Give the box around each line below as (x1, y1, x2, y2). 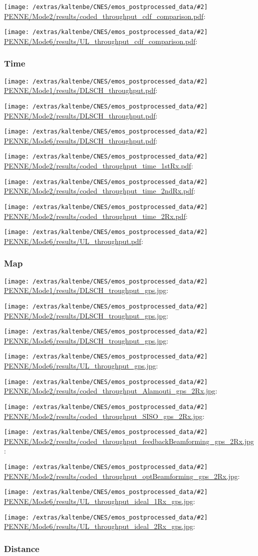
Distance (4, 542, 39, 554)
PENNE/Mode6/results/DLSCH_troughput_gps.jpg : (4, 335, 169, 345)
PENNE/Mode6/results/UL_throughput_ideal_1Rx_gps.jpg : (4, 495, 195, 506)
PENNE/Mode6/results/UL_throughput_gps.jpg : (4, 360, 158, 371)
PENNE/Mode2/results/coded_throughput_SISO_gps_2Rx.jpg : (4, 410, 205, 421)
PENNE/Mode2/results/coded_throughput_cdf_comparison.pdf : (4, 10, 206, 21)
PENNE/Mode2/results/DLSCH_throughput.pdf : (4, 110, 158, 120)
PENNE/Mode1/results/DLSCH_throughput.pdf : (4, 85, 158, 95)
